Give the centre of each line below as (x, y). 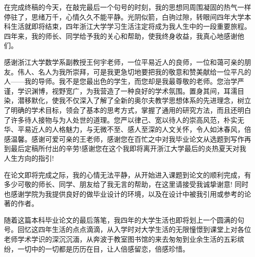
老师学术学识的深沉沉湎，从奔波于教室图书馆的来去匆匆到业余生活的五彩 (121, 239)
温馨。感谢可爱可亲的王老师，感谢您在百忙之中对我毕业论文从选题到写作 (127, 139)
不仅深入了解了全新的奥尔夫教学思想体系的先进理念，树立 (158, 100)
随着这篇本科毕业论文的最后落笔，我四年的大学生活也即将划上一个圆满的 (121, 219)
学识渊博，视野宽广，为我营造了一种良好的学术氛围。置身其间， (120, 90)
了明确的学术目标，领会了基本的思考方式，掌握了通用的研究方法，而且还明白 (127, 110)
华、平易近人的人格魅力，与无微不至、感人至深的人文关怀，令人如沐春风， (124, 129)
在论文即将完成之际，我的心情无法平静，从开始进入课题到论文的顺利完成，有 (127, 174)
